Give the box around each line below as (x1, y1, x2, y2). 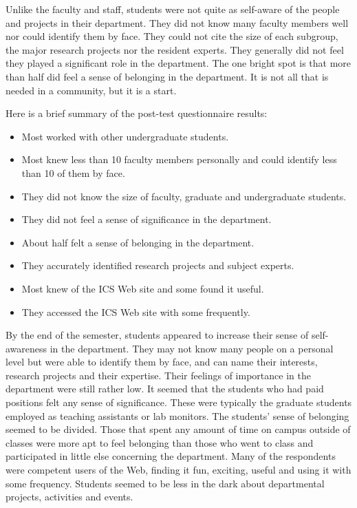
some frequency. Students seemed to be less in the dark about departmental (6, 476, 325, 490)
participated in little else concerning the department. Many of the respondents (6, 449, 336, 463)
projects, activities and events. (6, 489, 133, 504)
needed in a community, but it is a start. (6, 83, 177, 97)
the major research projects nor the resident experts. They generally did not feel (6, 42, 344, 56)
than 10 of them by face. (21, 165, 125, 180)
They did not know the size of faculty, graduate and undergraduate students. (21, 189, 347, 203)
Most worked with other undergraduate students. (21, 129, 229, 143)
